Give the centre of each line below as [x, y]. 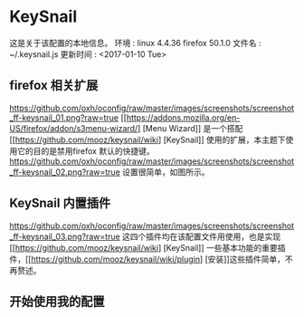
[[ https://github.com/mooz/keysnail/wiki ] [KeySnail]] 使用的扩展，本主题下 [147, 139]
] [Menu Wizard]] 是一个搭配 [190, 128]
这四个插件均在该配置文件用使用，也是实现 [201, 236]
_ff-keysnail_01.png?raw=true [64, 117]
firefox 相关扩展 [54, 86]
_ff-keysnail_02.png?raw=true [65, 172]
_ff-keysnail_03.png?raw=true [65, 236]
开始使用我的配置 [57, 301]
